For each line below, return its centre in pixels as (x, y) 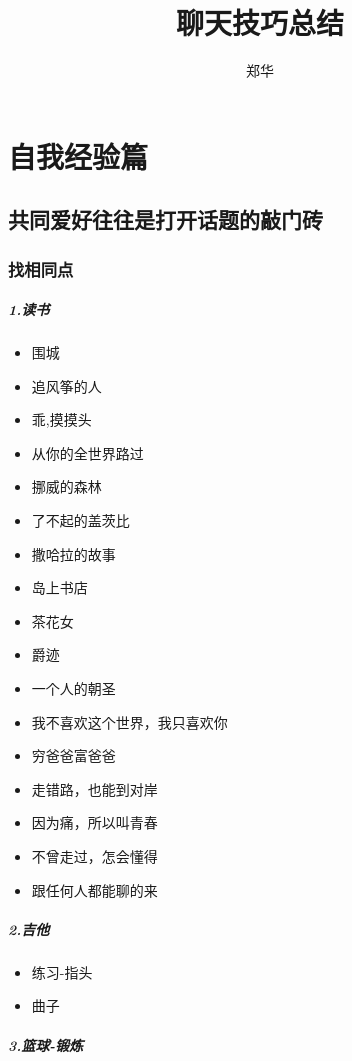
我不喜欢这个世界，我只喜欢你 (129, 721)
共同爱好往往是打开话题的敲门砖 (165, 219)
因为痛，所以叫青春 (94, 822)
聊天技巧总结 (259, 22)
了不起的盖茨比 (80, 520)
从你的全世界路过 (87, 452)
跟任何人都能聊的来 (94, 889)
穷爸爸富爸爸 (73, 755)
